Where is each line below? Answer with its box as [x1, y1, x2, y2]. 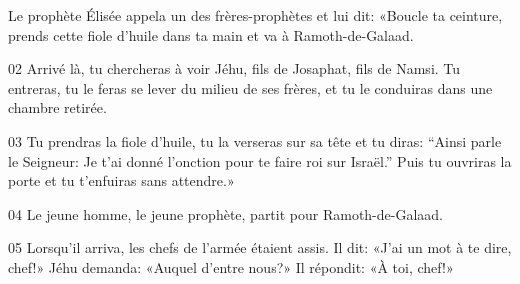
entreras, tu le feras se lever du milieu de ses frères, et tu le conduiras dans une [8, 77, 493, 98]
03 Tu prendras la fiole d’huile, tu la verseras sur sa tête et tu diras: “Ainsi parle [8, 130, 502, 151]
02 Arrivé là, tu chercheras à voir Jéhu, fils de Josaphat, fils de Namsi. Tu [8, 58, 461, 79]
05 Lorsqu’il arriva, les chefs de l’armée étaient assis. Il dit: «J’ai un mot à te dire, [8, 237, 512, 258]
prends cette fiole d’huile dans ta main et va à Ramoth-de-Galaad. [8, 24, 414, 45]
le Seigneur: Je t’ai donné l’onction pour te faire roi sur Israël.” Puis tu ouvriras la [8, 150, 512, 171]
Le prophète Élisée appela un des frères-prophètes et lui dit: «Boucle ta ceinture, [8, 5, 503, 25]
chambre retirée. [8, 97, 107, 118]
